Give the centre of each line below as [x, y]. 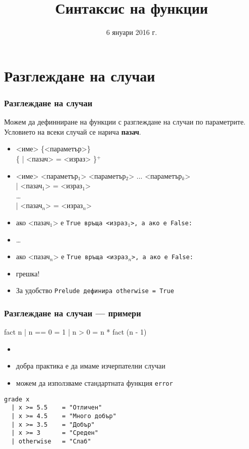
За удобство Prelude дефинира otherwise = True [95, 290]
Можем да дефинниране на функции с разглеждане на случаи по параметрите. [125, 122]
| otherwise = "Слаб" [51, 441]
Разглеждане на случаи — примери [73, 313]
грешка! [28, 273]
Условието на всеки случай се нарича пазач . [73, 131]
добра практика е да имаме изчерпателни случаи [91, 366]
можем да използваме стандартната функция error [94, 383]
